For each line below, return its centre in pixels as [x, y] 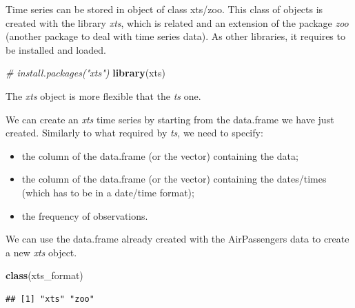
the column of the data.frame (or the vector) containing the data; [160, 155]
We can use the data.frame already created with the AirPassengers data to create [177, 239]
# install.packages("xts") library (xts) [85, 73]
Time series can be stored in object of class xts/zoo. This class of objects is [164, 9]
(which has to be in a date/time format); [108, 192]
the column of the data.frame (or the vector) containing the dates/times [174, 179]
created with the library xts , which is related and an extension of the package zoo [177, 22]
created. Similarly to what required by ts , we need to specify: [134, 133]
